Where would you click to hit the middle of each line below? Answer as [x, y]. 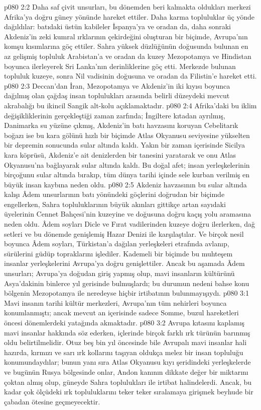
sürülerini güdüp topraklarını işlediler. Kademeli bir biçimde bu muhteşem [118, 253]
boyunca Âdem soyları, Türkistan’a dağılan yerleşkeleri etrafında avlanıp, [117, 244]
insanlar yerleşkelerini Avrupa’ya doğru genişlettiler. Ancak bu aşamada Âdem [124, 263]
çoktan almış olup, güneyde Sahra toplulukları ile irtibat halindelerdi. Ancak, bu [128, 382]
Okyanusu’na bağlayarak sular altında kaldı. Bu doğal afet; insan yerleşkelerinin [127, 164]
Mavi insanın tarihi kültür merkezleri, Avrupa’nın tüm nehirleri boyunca [115, 302]
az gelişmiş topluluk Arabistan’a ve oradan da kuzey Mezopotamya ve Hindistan [128, 56]
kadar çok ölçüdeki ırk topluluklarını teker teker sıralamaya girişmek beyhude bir [129, 392]
